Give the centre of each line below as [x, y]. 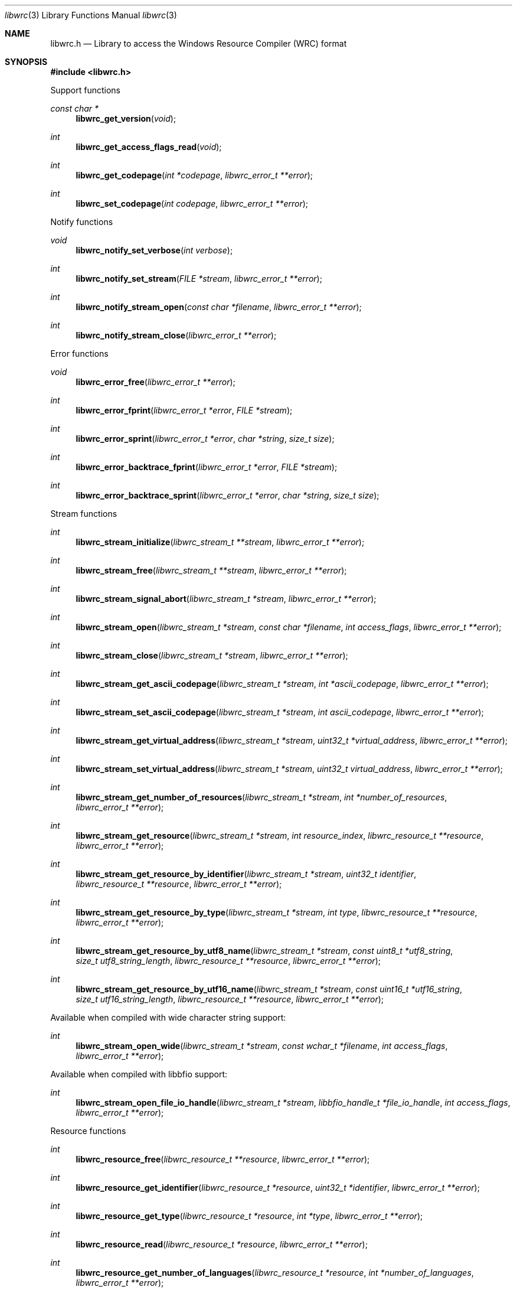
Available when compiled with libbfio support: [139, 1074]
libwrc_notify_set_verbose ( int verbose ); [154, 250]
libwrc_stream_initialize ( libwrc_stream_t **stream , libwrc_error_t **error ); [220, 542]
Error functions [79, 354]
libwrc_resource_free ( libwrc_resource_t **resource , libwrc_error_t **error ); [223, 1159]
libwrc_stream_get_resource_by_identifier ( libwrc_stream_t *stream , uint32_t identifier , [246, 874]
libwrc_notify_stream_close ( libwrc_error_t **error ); [176, 335]
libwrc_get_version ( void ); [126, 118]
